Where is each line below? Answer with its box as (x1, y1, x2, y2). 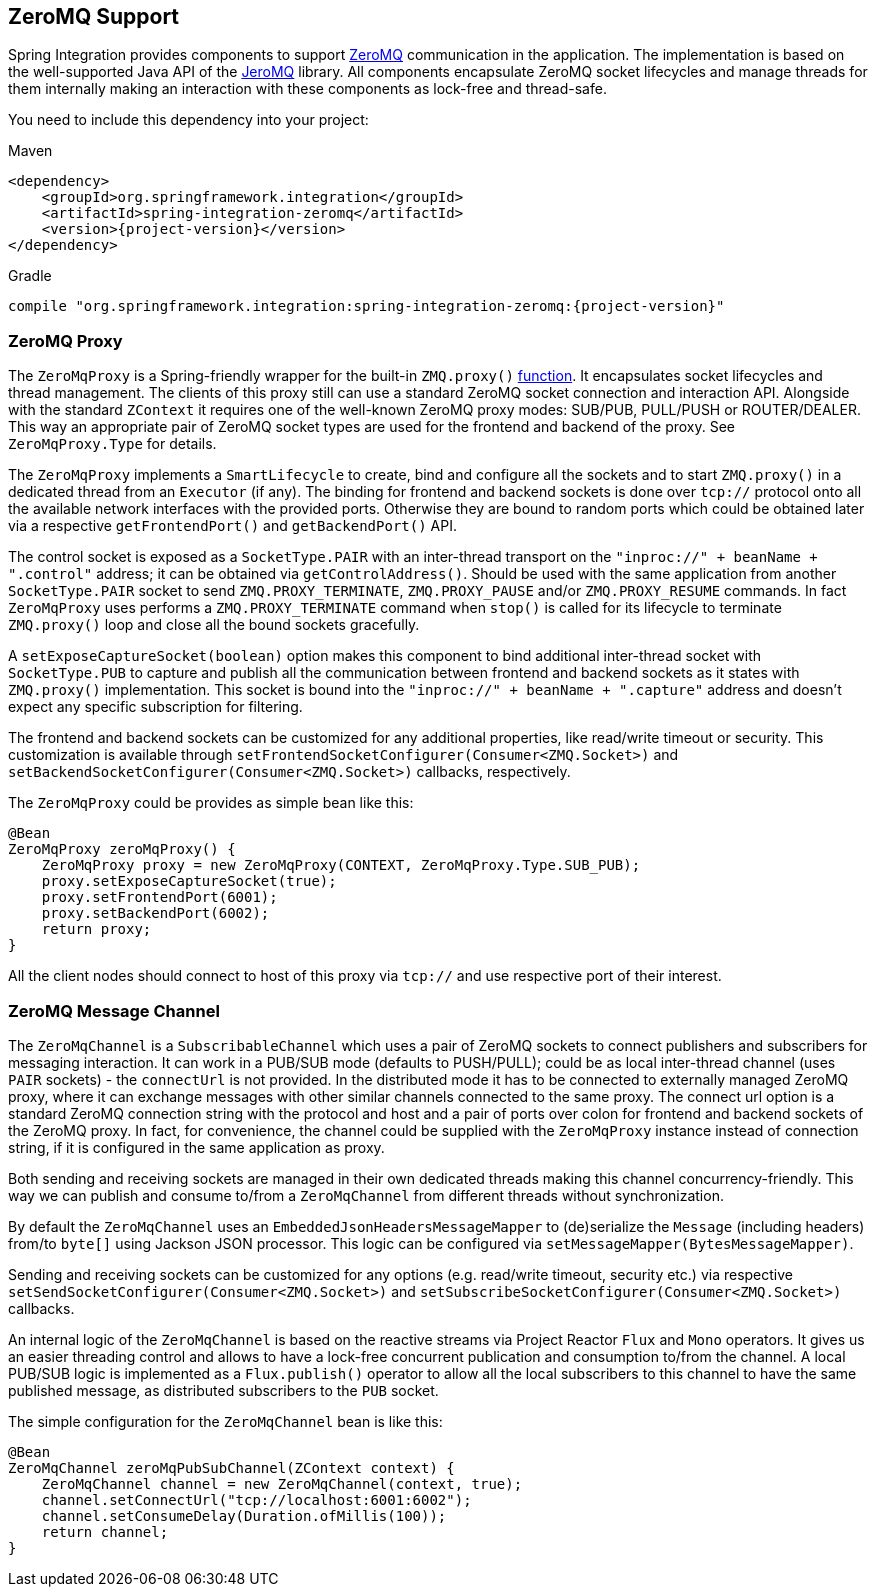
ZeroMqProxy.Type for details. (8, 435, 217, 453)
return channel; (41, 1523, 169, 1540)
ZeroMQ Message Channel (8, 1000, 220, 1021)
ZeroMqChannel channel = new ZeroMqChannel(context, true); (41, 1475, 523, 1492)
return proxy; (41, 921, 152, 938)
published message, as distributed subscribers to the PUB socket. (8, 1381, 439, 1399)
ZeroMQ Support (8, 4, 180, 29)
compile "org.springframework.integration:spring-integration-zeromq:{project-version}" (8, 298, 725, 315)
